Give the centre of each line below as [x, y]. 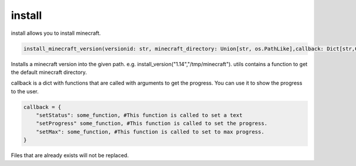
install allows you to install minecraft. [56, 33]
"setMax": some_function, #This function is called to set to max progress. [150, 132]
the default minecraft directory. [49, 72]
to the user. [25, 91]
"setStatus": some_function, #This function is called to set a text [139, 115]
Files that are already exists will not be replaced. [70, 155]
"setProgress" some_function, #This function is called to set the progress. [152, 123]
